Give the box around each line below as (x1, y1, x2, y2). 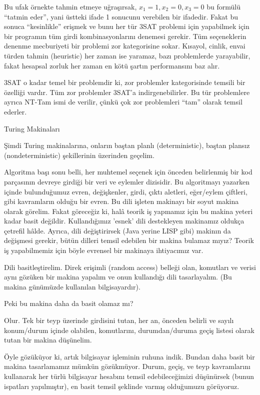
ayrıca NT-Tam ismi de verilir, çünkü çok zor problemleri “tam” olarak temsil (4, 96, 242, 107)
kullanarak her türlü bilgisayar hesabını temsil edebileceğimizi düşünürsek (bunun (4, 371, 254, 381)
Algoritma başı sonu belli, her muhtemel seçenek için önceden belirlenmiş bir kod (4, 166, 252, 177)
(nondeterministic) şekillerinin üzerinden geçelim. (4, 149, 154, 160)
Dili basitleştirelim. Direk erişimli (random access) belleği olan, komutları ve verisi (4, 261, 256, 272)
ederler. (4, 106, 27, 116)
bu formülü (206, 1, 240, 11)
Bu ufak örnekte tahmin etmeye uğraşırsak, (4, 1, 137, 11)
